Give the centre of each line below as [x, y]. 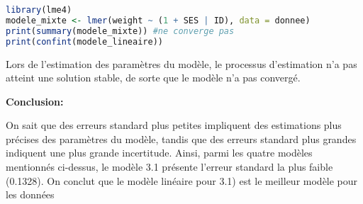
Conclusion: [35, 101]
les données [30, 194]
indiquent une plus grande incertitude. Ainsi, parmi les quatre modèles [159, 153]
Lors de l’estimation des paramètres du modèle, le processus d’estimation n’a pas [181, 63]
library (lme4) [39, 10]
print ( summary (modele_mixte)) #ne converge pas [120, 31]
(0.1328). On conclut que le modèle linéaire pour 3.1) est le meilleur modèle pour [182, 180]
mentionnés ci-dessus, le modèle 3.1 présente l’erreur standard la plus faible [169, 167]
